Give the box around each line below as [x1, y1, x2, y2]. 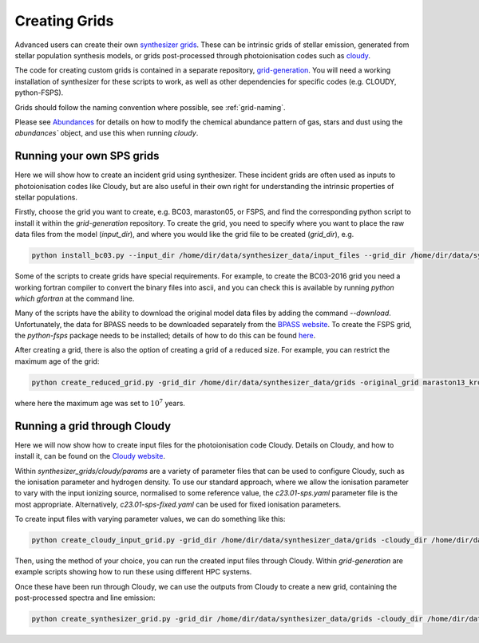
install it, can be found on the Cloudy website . [14, 452, 165, 461]
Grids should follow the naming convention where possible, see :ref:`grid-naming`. [14, 102, 286, 112]
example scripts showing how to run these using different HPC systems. [14, 567, 252, 577]
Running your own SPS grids [14, 149, 160, 163]
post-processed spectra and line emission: [14, 593, 156, 602]
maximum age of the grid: [14, 356, 100, 366]
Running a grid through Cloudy [14, 419, 172, 432]
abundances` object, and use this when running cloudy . [14, 128, 199, 138]
